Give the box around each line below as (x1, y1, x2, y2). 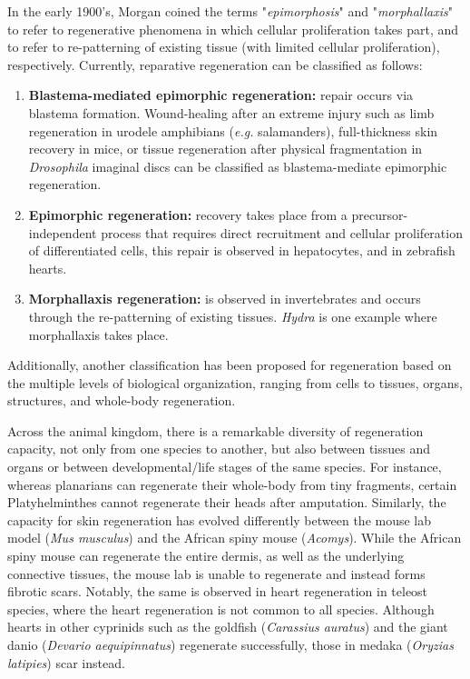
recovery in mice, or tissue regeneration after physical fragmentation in (28, 139, 423, 158)
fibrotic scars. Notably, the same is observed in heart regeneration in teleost (7, 582, 428, 601)
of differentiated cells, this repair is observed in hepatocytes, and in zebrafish (28, 241, 455, 260)
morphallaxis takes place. (28, 325, 169, 344)
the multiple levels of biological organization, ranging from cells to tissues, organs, (7, 373, 463, 392)
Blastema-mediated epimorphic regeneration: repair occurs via (28, 85, 414, 105)
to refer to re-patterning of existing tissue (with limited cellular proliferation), (7, 37, 440, 56)
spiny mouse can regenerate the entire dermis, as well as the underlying (7, 546, 405, 565)
